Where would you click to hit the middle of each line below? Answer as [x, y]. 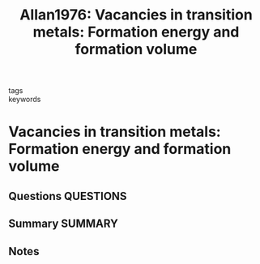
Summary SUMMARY [64, 224]
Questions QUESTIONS [68, 196]
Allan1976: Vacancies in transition [136, 15]
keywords [25, 100]
